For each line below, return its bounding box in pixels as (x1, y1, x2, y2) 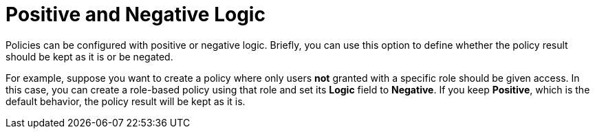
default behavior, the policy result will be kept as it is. (6, 95, 246, 107)
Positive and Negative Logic (6, 3, 266, 26)
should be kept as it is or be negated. (6, 50, 173, 63)
